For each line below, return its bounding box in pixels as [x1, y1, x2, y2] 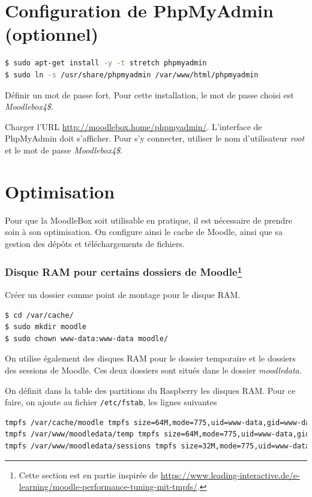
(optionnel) [5, 22, 99, 46]
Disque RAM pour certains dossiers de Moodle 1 [5, 263, 242, 279]
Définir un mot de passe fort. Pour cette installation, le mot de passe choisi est [5, 88, 294, 101]
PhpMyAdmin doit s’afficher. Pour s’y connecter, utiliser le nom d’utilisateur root [5, 132, 305, 144]
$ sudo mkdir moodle [5, 323, 87, 332]
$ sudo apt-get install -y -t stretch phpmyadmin [5, 59, 207, 68]
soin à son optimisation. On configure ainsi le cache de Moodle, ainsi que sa [5, 225, 283, 238]
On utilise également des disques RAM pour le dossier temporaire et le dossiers [5, 352, 296, 365]
